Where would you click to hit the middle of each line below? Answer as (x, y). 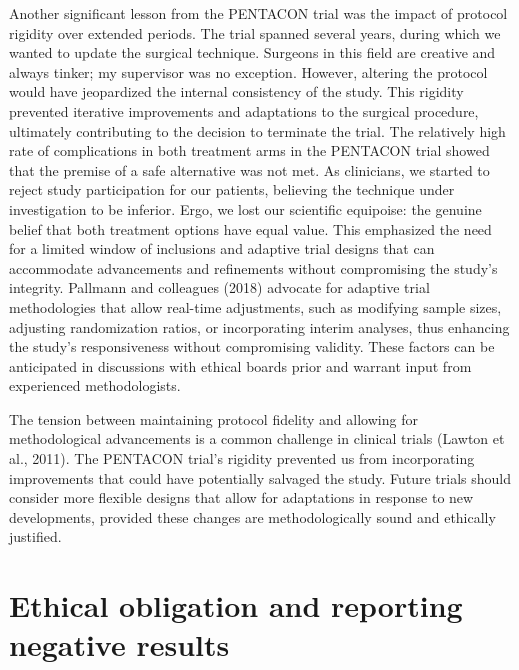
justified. (35, 536)
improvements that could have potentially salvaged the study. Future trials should (260, 477)
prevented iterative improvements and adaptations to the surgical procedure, (244, 110)
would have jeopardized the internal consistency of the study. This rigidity (236, 91)
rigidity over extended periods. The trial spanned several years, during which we (255, 32)
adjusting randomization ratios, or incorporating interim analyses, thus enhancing (259, 326)
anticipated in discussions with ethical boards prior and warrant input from (240, 365)
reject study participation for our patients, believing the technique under (232, 189)
